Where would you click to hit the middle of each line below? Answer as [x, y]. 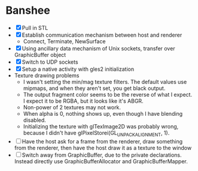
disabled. [34, 120]
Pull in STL [35, 28]
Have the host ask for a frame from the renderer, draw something [102, 141]
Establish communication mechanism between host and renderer [102, 35]
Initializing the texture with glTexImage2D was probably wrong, [101, 126]
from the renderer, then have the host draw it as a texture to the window [103, 148]
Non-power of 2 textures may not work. [72, 107]
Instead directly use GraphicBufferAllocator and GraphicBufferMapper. [101, 161]
